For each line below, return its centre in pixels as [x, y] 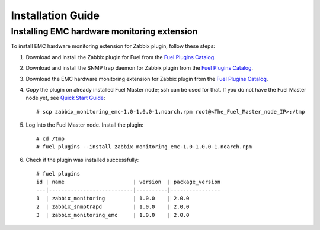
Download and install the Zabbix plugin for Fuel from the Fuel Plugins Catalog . [121, 57]
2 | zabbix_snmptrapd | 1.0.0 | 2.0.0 [113, 207]
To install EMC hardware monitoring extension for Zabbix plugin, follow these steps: [113, 46]
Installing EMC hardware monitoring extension [104, 31]
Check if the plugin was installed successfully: [82, 160]
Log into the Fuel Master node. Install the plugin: [85, 125]
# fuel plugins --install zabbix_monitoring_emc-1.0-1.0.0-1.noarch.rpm [144, 147]
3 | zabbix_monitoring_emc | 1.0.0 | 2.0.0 [113, 215]
